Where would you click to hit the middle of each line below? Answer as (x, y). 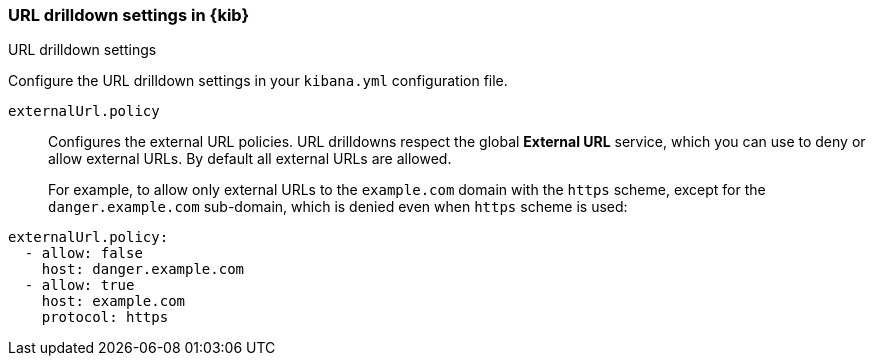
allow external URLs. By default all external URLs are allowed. (250, 159)
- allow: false (83, 253)
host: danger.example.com (143, 269)
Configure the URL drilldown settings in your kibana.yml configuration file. (258, 81)
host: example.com (113, 301)
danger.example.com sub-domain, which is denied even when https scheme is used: (338, 207)
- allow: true (79, 285)
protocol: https (105, 317)
